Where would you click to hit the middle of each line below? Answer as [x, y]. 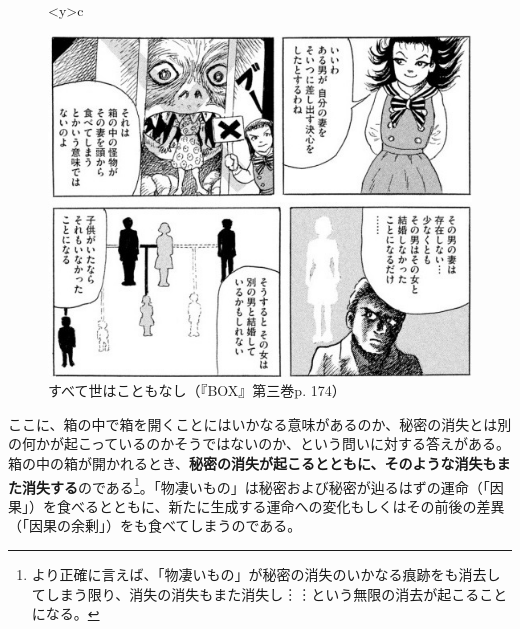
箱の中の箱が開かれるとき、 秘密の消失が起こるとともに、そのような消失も [252, 463]
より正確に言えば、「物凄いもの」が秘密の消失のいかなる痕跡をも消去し [266, 574]
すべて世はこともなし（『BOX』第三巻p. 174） [197, 390]
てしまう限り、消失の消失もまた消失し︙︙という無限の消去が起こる [255, 593]
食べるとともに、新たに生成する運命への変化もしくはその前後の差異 [280, 505]
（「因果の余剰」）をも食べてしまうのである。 [155, 525]
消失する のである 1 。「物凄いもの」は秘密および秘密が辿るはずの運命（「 [255, 485]
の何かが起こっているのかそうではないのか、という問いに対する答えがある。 [259, 443]
